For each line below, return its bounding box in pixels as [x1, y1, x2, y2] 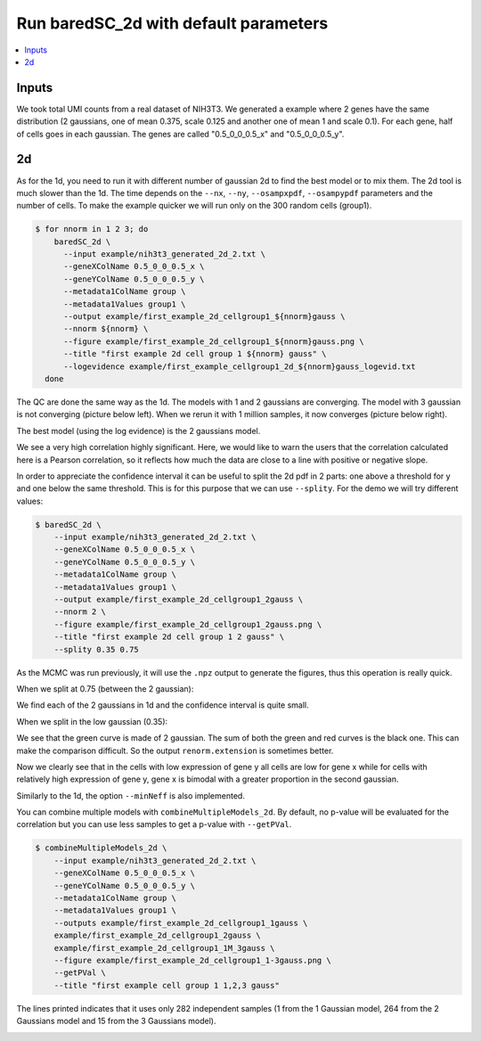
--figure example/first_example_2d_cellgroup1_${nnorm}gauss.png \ [63, 336, 364, 347]
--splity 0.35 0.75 [53, 644, 140, 654]
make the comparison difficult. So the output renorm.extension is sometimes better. [16, 745, 334, 756]
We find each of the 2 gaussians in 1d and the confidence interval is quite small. [16, 700, 309, 710]
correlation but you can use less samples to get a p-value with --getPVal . [16, 819, 292, 830]
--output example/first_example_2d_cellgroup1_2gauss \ [53, 594, 304, 605]
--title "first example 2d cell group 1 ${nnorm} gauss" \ [63, 348, 327, 359]
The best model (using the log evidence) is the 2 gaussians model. [16, 425, 261, 436]
